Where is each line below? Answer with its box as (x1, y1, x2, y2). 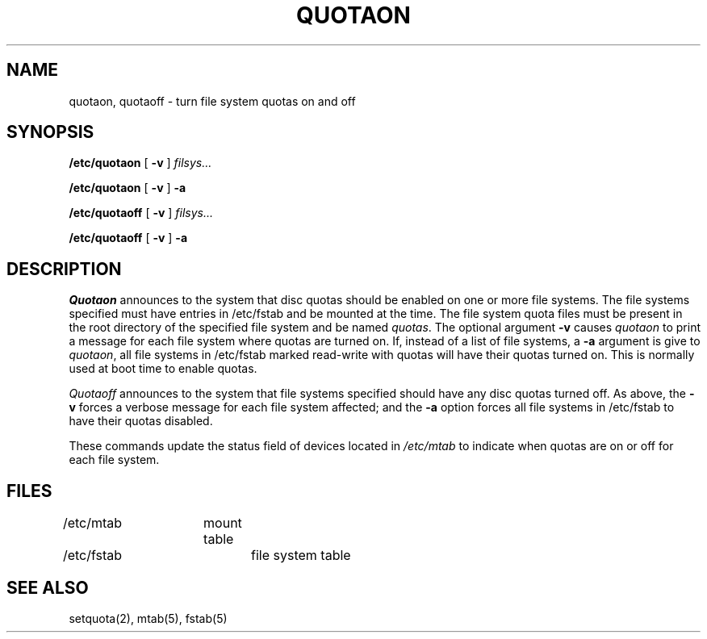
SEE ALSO (6, 577, 89, 598)
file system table (251, 547, 351, 564)
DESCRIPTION (6, 258, 122, 279)
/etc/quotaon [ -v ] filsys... (69, 156, 212, 170)
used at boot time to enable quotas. (69, 361, 257, 376)
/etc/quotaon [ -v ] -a (69, 181, 186, 195)
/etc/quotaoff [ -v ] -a (69, 231, 188, 245)
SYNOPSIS (6, 122, 94, 143)
